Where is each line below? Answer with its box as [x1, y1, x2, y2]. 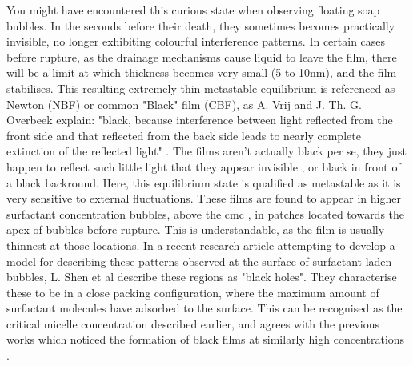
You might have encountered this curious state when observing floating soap [6, 2, 380, 18]
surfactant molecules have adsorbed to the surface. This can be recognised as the [6, 300, 403, 316]
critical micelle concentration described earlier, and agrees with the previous [6, 315, 379, 332]
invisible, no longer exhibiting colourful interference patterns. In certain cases [6, 33, 386, 50]
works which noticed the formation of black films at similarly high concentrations [6, 331, 405, 348]
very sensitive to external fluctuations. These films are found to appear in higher [6, 190, 401, 207]
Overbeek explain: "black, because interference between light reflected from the [6, 111, 393, 128]
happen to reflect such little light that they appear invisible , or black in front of [6, 158, 401, 175]
